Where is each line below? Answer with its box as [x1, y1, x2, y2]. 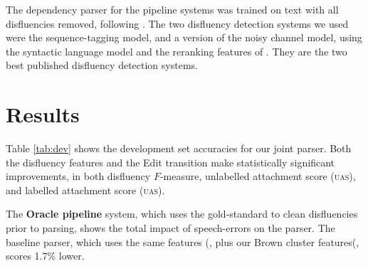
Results [6, 100, 80, 129]
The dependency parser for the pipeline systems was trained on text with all [6, 2, 339, 16]
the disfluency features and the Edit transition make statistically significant [6, 154, 335, 169]
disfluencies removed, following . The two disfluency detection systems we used [6, 16, 349, 31]
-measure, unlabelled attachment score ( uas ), [159, 169, 356, 183]
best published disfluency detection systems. [6, 58, 198, 73]
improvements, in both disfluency [6, 169, 151, 183]
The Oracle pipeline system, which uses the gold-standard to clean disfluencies [6, 206, 358, 221]
